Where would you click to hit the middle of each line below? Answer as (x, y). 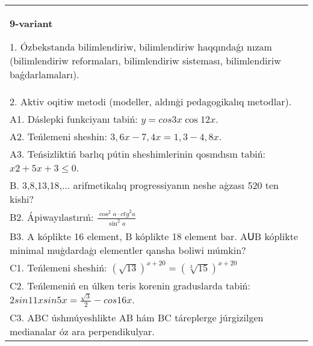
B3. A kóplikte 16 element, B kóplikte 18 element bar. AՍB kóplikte (154, 236)
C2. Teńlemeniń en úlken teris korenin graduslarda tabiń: (130, 286)
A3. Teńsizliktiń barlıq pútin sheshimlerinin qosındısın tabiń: (138, 154)
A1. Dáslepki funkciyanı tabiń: (74, 119)
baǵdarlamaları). (45, 74)
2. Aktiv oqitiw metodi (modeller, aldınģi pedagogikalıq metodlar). (151, 101)
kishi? (22, 199)
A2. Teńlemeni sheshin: (58, 136)
